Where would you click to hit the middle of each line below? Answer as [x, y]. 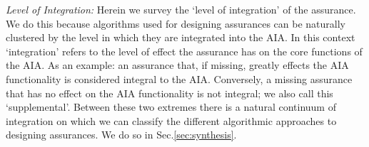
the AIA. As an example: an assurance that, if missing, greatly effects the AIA [177, 65]
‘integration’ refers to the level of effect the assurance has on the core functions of [184, 51]
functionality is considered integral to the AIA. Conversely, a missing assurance [179, 78]
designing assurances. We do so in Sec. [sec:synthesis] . [121, 135]
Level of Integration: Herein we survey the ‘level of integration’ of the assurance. [181, 9]
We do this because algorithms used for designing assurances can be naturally [176, 23]
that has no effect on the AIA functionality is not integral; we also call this [170, 93]
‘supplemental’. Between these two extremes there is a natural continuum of [171, 107]
